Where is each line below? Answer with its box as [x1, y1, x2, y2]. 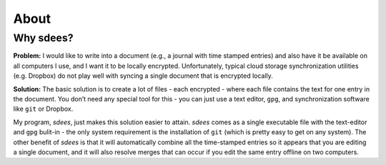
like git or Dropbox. [13, 104, 74, 114]
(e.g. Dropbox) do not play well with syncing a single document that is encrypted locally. [13, 71, 273, 80]
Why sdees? [13, 31, 74, 44]
